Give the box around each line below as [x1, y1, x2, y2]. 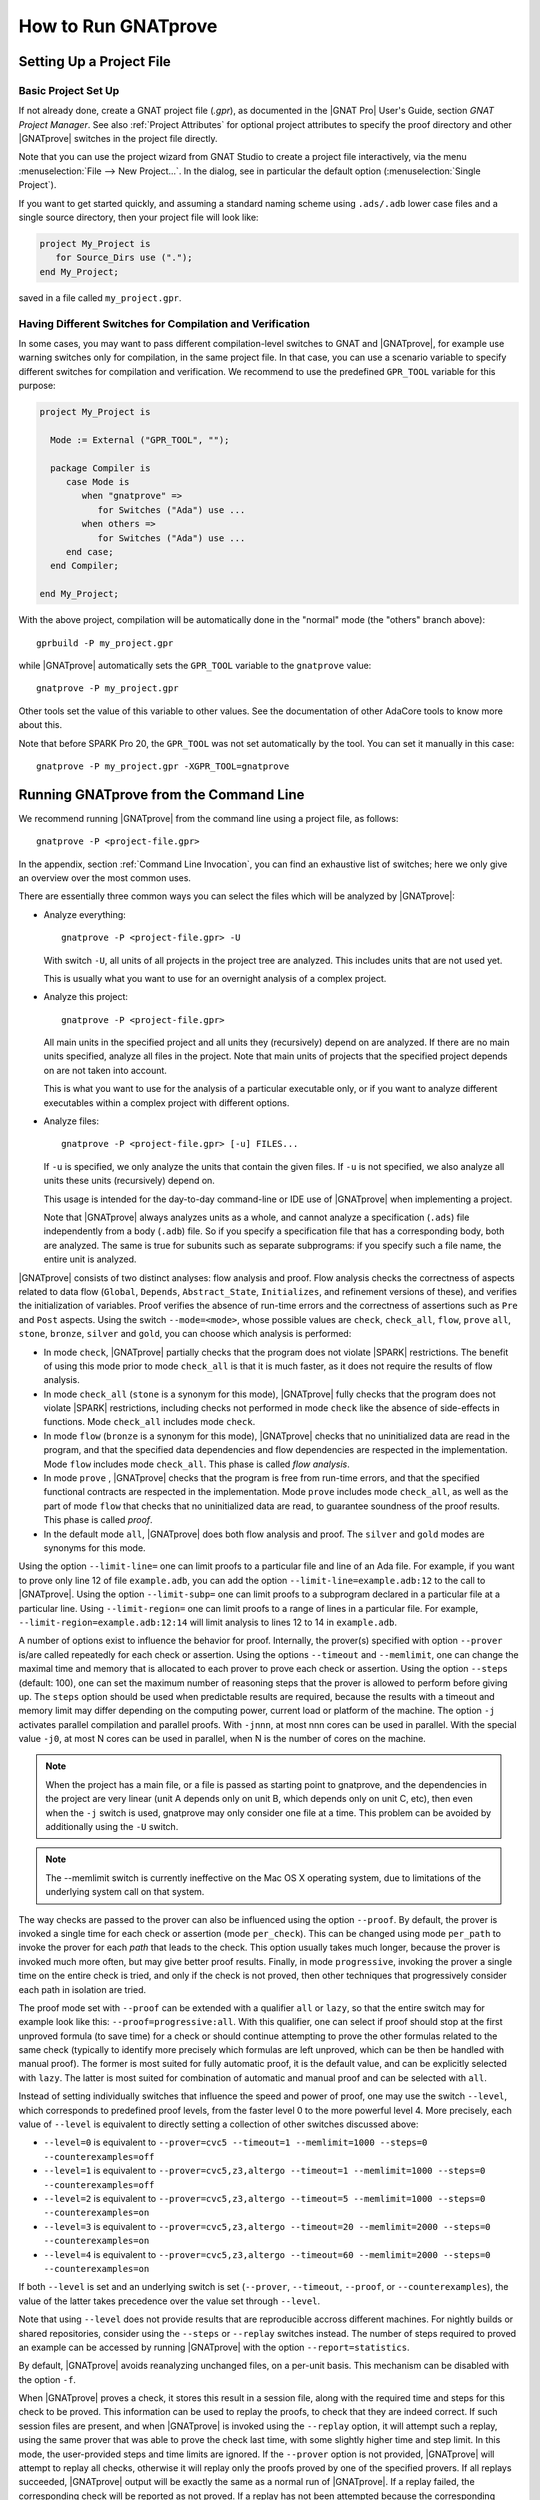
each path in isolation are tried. [18, 1983, 147, 1995]
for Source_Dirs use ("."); [55, 252, 194, 264]
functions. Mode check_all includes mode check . [43, 1416, 256, 1428]
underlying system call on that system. [45, 1886, 205, 1898]
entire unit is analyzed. [43, 1253, 137, 1265]
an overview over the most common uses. [18, 871, 192, 884]
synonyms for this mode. [43, 1541, 146, 1554]
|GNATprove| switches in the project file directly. [18, 133, 219, 145]
